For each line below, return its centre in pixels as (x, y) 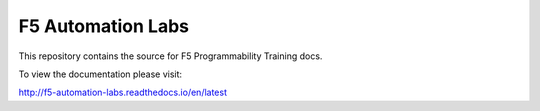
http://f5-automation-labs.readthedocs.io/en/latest (123, 92)
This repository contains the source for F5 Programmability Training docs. (170, 56)
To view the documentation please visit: (100, 74)
